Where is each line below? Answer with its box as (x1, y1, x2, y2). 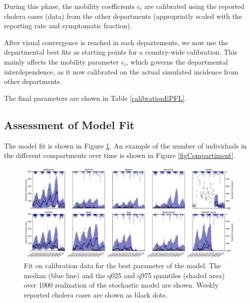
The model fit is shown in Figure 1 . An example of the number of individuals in (4, 140, 247, 151)
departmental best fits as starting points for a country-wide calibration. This (4, 47, 238, 57)
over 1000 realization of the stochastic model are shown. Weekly (24, 280, 219, 290)
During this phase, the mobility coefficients (4, 1, 135, 11)
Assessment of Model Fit (4, 117, 135, 132)
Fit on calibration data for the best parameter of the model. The (24, 260, 221, 271)
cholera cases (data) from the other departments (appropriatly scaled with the (4, 10, 242, 21)
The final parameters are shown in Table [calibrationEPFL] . (4, 92, 187, 103)
